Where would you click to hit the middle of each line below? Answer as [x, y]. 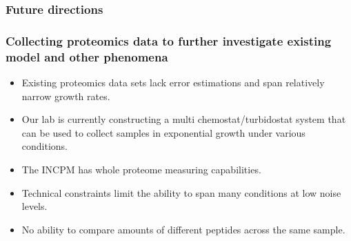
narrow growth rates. [66, 96]
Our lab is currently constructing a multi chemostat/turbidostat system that [184, 119]
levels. [34, 206]
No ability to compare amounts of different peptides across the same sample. [183, 229]
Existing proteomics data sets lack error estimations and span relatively [173, 82]
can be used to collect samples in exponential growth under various [163, 132]
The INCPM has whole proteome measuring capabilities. [141, 169]
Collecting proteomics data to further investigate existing [169, 40]
